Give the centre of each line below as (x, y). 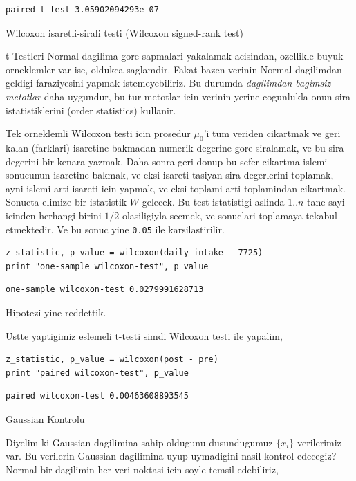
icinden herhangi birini (54, 215)
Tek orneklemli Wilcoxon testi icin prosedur (98, 133)
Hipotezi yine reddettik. (56, 312)
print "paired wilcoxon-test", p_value (97, 373)
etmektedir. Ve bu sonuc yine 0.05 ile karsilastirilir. (115, 229)
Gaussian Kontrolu (45, 418)
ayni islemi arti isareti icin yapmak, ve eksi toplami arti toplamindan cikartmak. (176, 188)
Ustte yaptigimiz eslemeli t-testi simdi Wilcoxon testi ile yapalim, (144, 335)
